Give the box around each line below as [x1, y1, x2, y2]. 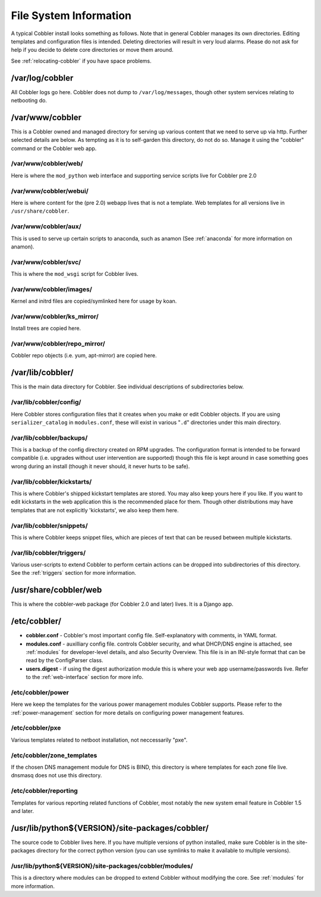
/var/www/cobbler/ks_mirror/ [11, 312, 99, 320]
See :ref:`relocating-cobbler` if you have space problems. [11, 57, 152, 64]
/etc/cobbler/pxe [11, 724, 61, 732]
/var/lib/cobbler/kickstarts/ [11, 477, 92, 485]
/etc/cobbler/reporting [11, 787, 78, 795]
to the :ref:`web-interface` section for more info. [26, 674, 144, 681]
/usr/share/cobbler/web [11, 585, 102, 595]
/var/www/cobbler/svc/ [11, 258, 81, 266]
